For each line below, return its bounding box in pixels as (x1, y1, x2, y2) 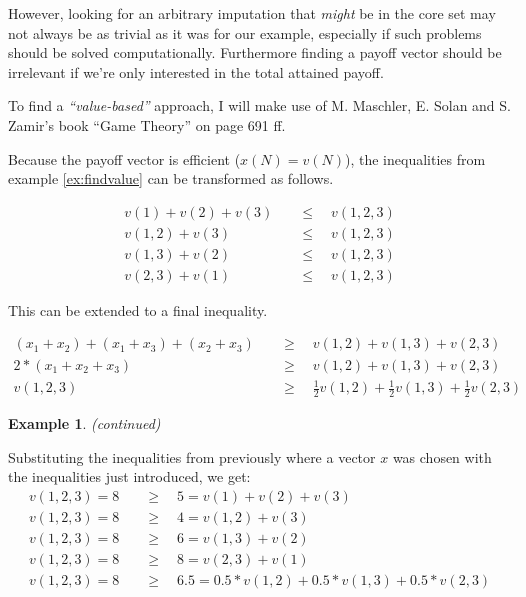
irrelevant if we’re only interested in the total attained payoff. (8, 61, 384, 82)
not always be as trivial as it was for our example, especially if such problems (8, 22, 482, 43)
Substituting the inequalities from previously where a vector (8, 446, 376, 467)
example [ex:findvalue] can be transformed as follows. (8, 168, 334, 189)
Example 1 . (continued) (8, 412, 161, 433)
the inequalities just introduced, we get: (8, 466, 251, 487)
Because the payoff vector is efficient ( (8, 148, 241, 169)
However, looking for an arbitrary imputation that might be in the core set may (8, 3, 496, 23)
